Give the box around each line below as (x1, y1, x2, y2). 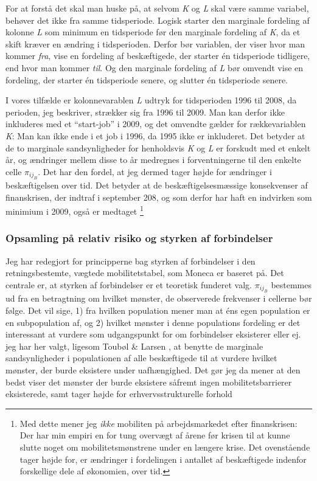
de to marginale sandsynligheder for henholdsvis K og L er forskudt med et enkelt (5, 141, 311, 154)
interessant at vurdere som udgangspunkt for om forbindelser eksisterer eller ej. (5, 328, 301, 341)
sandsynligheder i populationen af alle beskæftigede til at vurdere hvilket (5, 351, 277, 364)
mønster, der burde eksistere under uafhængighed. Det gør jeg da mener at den (5, 363, 301, 376)
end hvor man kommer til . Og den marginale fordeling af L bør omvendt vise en (5, 61, 304, 74)
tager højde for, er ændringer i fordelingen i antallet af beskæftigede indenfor (19, 452, 307, 465)
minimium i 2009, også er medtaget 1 (5, 203, 144, 217)
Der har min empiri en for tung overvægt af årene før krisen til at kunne (19, 429, 290, 441)
